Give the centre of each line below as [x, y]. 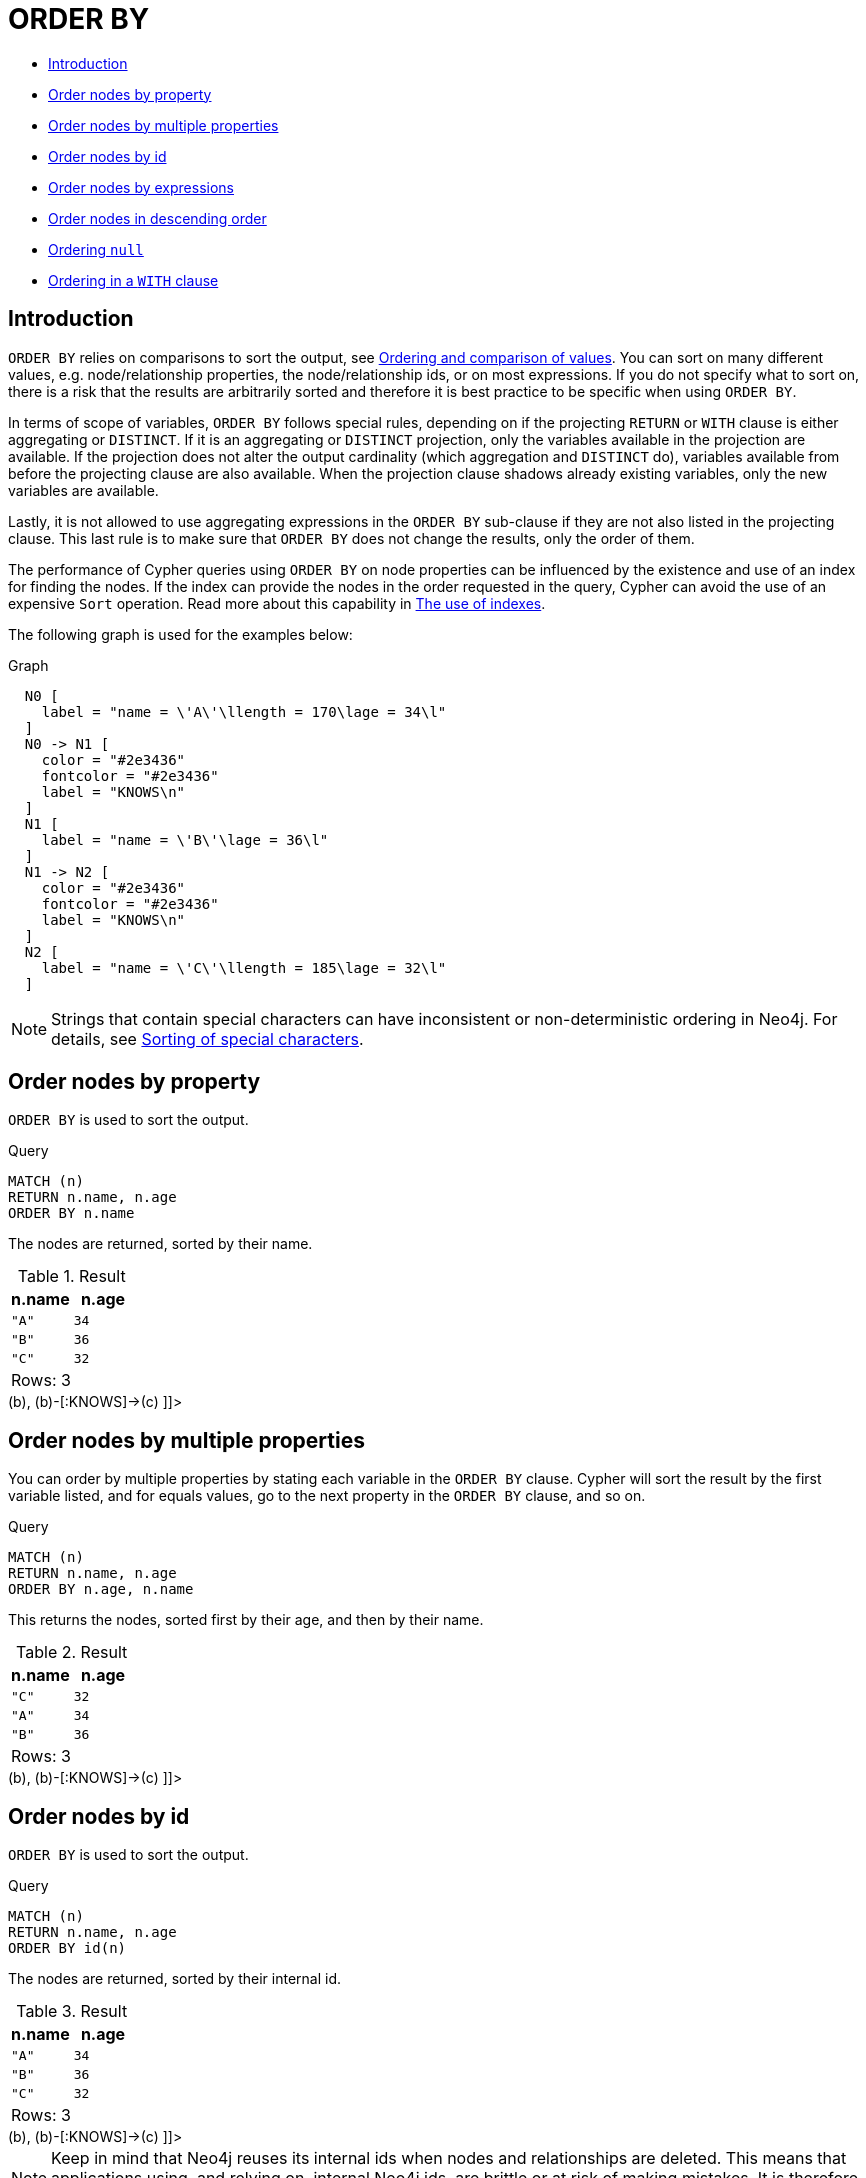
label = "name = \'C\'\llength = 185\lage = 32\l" [244, 967]
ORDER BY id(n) [67, 1948]
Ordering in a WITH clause [133, 280]
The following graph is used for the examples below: [180, 634]
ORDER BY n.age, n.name [101, 1589]
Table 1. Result [71, 1276]
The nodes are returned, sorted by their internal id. [174, 1979]
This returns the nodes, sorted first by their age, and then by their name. [246, 1620]
